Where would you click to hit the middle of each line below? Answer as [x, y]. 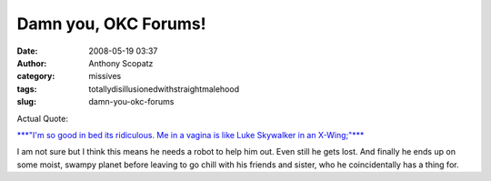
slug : [26, 102]
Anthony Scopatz [121, 63]
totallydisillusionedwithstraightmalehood [164, 89]
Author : [32, 63]
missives [105, 76]
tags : [27, 89]
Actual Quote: [42, 118]
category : [36, 76]
